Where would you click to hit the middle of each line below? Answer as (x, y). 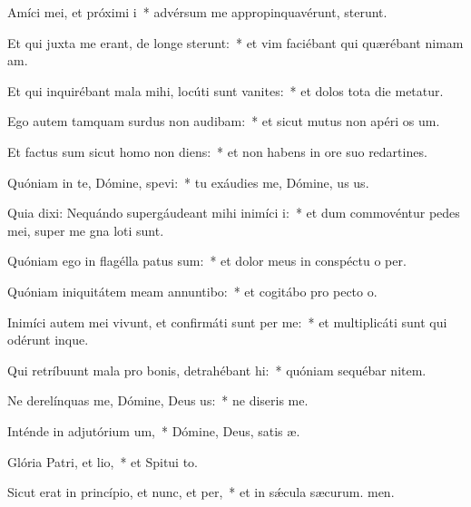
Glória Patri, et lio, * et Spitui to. (103, 461)
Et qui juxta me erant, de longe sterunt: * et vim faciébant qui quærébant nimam (235, 42)
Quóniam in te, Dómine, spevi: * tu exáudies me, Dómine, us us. (188, 182)
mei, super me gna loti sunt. (86, 230)
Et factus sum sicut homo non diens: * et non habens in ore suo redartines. (217, 151)
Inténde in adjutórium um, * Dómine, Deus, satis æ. (154, 430)
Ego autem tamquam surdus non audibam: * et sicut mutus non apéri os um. (224, 121)
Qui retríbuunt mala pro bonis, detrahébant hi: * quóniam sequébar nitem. (217, 370)
